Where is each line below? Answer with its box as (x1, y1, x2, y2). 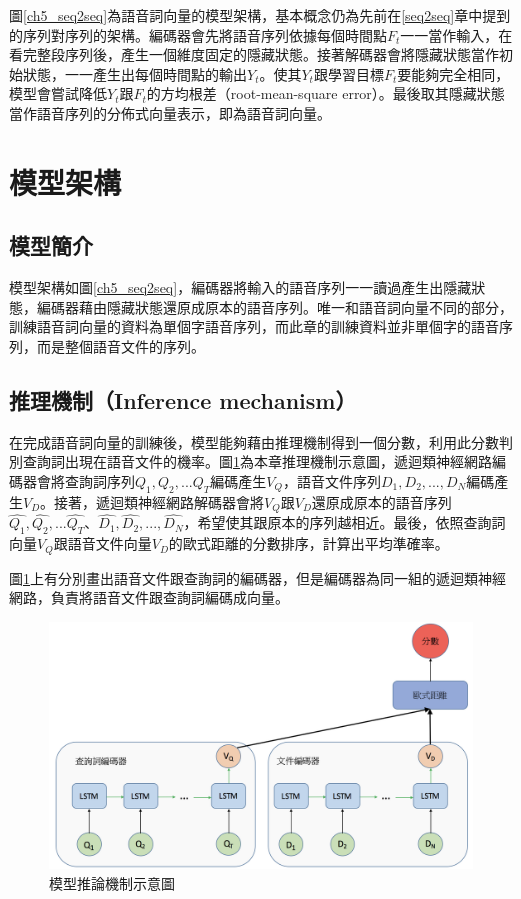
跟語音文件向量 (53, 533, 152, 554)
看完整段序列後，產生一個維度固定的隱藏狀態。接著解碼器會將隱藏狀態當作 (9, 44, 499, 65)
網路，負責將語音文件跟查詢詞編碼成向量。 (9, 587, 289, 608)
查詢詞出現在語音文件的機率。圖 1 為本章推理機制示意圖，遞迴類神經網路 (22, 451, 492, 472)
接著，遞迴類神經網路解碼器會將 (54, 491, 265, 512)
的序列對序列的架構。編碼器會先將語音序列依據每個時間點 (9, 24, 387, 45)
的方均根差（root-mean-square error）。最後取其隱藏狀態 (146, 83, 505, 104)
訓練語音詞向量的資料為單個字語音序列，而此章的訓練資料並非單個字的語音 (9, 316, 499, 337)
